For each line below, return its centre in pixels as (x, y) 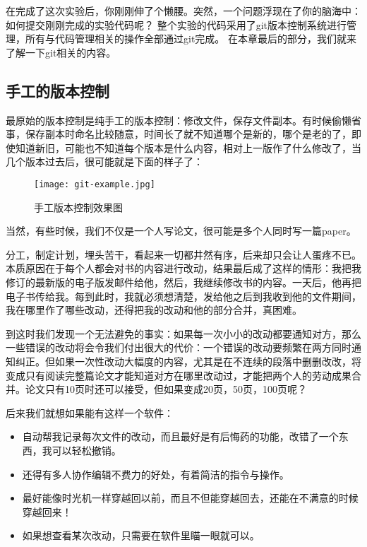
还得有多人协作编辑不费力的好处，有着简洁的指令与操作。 (156, 474)
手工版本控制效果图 (78, 207)
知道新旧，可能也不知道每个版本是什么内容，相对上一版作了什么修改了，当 (188, 147)
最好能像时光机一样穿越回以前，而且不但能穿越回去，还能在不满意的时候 (190, 498)
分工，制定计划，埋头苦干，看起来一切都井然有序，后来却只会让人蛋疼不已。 (183, 254)
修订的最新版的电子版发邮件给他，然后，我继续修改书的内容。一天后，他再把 (183, 282)
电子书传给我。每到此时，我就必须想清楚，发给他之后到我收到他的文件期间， (183, 296)
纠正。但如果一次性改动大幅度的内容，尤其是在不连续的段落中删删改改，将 (188, 361)
